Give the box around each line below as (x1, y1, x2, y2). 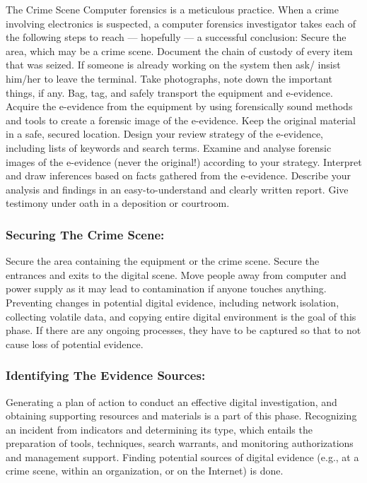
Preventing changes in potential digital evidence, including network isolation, (6, 294, 339, 309)
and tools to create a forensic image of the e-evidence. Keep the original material (6, 112, 356, 127)
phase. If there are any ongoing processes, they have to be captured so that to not (6, 323, 361, 338)
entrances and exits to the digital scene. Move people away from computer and (6, 267, 346, 282)
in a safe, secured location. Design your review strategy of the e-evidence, (6, 126, 324, 141)
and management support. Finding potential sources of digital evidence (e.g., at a (6, 449, 359, 464)
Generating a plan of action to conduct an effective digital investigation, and (6, 394, 337, 409)
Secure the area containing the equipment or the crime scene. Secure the (6, 254, 320, 268)
